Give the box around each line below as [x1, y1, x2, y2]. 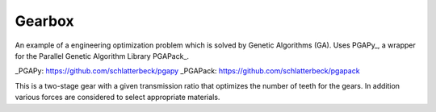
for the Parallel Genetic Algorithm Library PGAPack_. [15, 51, 190, 60]
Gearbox [15, 12, 74, 30]
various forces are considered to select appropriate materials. [15, 93, 220, 102]
